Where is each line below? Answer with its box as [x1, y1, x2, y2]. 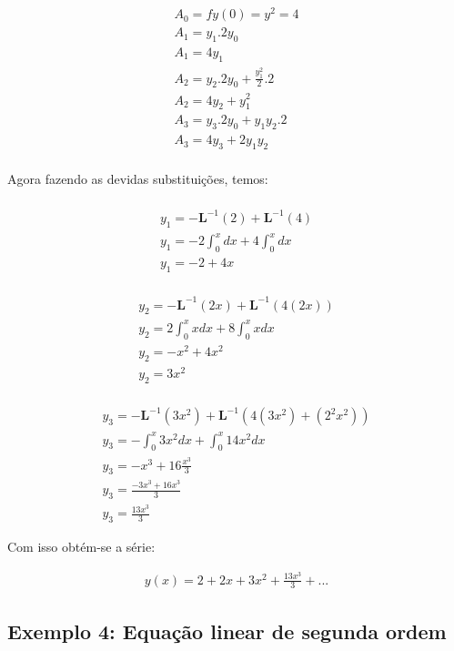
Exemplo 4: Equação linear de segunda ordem [7, 616, 447, 645]
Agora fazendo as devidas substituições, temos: [7, 169, 268, 188]
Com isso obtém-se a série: [7, 536, 156, 555]
